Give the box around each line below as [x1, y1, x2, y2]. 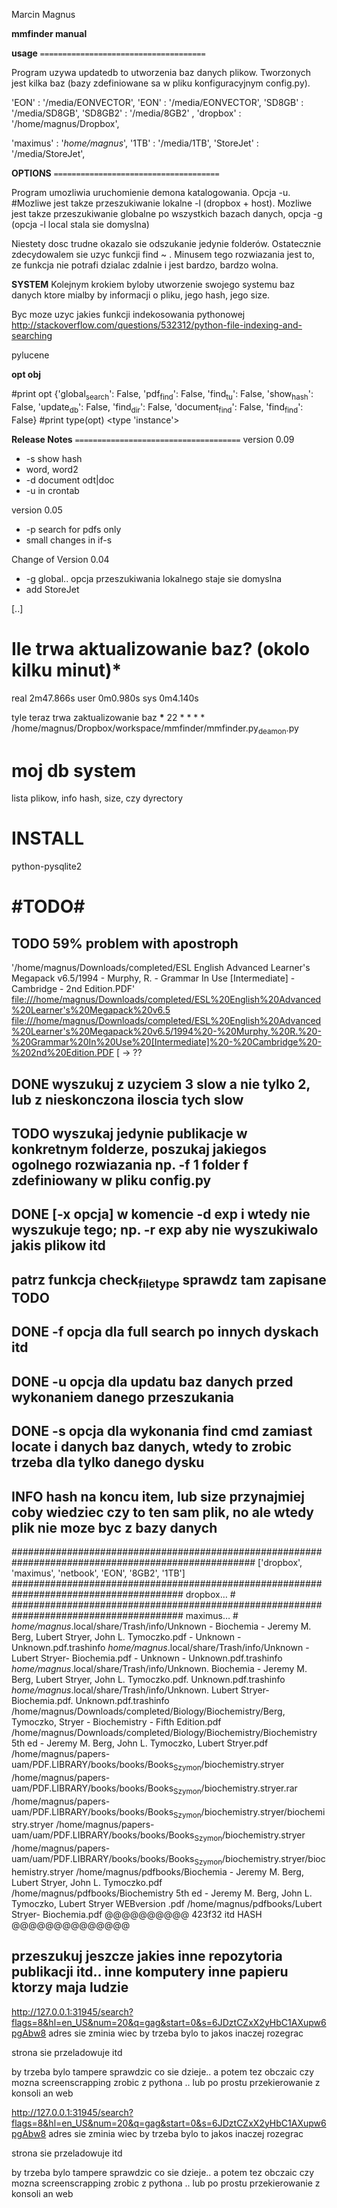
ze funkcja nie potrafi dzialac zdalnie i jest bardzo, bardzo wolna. [11, 259, 279, 271]
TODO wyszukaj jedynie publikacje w [11, 1125, 248, 1142]
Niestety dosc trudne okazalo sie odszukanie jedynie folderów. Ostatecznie [11, 238, 322, 249]
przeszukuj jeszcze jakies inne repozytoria [11, 1948, 283, 1965]
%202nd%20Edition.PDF [11, 1047, 114, 1059]
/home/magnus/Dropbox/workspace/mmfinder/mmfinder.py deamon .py [11, 722, 299, 736]
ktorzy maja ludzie [11, 1979, 129, 1996]
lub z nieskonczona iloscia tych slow [11, 1091, 244, 1108]
